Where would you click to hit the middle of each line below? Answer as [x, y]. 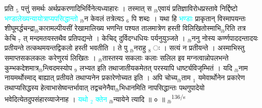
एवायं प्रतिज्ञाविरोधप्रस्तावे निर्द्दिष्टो [198, 8]
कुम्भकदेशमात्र [22, 67]
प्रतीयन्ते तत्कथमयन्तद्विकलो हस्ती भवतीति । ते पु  [67, 48]
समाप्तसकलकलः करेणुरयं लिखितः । [50, 57]
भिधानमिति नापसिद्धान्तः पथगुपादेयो [162, 87]
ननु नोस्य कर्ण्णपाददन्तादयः [225, 38]
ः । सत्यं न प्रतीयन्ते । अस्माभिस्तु [198, 48]
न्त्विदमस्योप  [59, 67]
